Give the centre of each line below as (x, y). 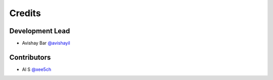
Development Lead (40, 31)
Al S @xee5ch (37, 69)
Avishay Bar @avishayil (46, 43)
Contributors (30, 57)
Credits (25, 13)
